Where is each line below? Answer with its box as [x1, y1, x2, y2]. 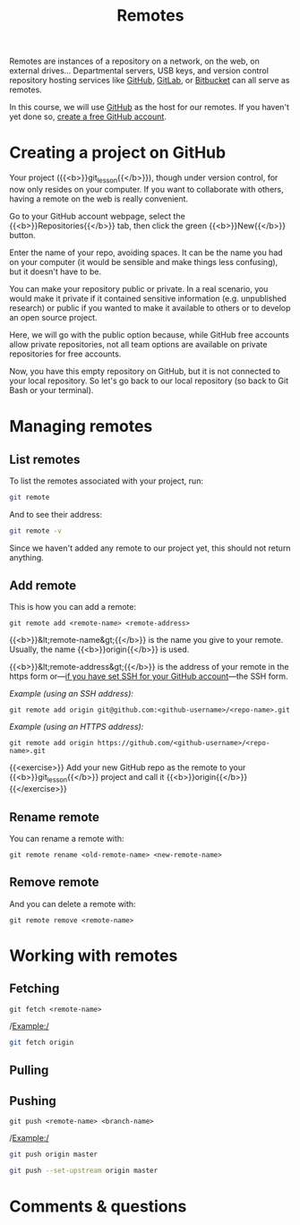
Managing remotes [9, 416, 153, 437]
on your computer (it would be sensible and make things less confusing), [9, 256, 279, 267]
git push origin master [9, 1150, 99, 1159]
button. [9, 229, 36, 240]
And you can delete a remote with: [9, 898, 136, 909]
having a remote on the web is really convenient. [9, 193, 189, 204]
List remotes [9, 451, 81, 467]
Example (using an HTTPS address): [9, 722, 144, 732]
